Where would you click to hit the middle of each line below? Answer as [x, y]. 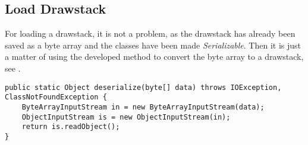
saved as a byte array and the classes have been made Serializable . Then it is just [153, 45]
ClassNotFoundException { [56, 97]
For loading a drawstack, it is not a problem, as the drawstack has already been [150, 33]
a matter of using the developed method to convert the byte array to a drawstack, [154, 57]
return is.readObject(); [71, 127]
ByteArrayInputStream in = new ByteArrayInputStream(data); [143, 107]
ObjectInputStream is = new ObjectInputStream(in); [126, 117]
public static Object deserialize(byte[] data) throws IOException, [143, 87]
